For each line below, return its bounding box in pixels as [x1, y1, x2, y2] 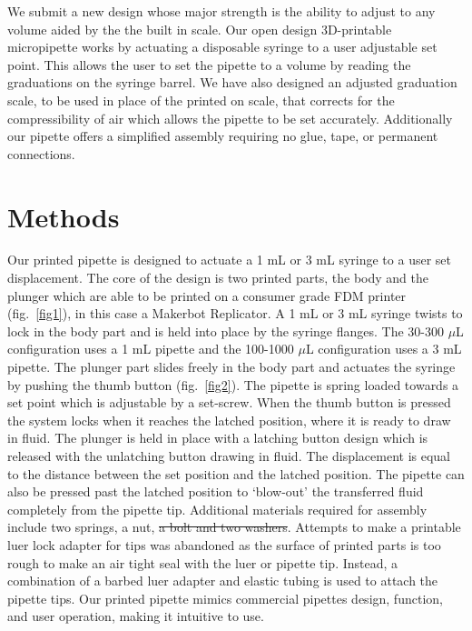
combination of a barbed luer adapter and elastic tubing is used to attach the [7, 571, 438, 590]
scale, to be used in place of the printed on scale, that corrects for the [7, 90, 395, 109]
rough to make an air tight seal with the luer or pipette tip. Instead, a [7, 553, 398, 572]
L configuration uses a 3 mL [305, 339, 462, 358]
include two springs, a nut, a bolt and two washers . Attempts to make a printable [7, 517, 461, 536]
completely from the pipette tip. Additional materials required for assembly [7, 499, 428, 518]
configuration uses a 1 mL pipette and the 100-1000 [7, 339, 294, 358]
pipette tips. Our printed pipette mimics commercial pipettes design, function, [7, 588, 443, 607]
